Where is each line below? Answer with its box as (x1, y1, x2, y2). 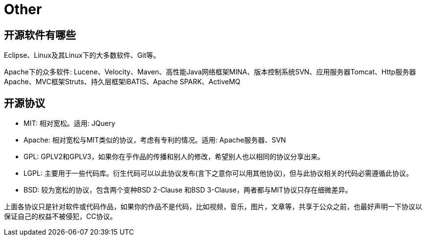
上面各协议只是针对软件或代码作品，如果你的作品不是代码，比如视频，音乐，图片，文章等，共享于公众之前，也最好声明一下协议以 (4, 202, 422, 211)
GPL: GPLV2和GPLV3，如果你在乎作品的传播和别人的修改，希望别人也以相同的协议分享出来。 (24, 152, 325, 161)
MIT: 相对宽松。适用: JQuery (24, 119, 116, 128)
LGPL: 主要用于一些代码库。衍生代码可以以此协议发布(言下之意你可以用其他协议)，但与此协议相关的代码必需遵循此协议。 (24, 169, 413, 178)
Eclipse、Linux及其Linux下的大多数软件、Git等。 (4, 51, 160, 60)
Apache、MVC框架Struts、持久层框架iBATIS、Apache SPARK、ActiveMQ (4, 77, 240, 86)
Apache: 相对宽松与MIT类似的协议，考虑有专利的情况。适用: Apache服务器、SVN (24, 136, 286, 144)
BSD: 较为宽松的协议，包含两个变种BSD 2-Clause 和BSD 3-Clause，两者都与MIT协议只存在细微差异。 (24, 186, 352, 194)
